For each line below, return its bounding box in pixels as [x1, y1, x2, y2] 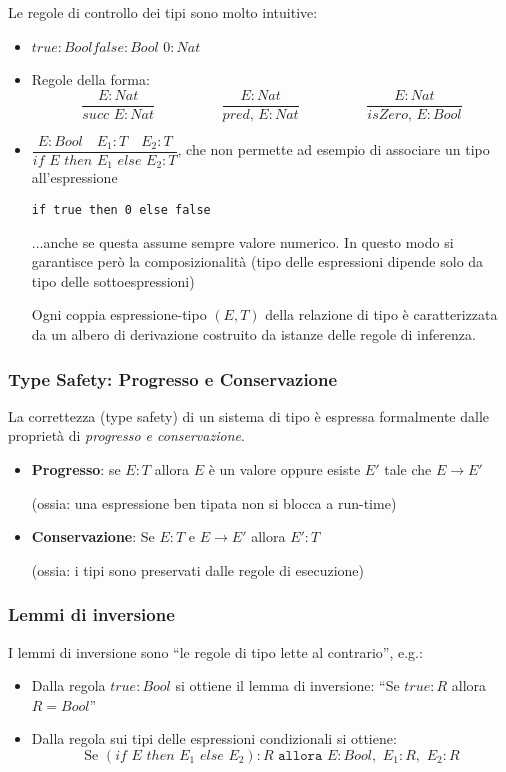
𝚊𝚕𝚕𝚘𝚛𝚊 [278, 748, 323, 763]
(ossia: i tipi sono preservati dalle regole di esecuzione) [31, 559, 364, 580]
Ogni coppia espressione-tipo [31, 304, 207, 325]
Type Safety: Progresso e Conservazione [8, 366, 338, 391]
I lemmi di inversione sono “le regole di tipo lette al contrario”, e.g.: [8, 641, 423, 662]
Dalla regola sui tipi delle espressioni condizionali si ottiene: [31, 728, 397, 749]
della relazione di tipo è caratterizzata [265, 304, 498, 325]
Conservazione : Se [31, 526, 155, 547]
